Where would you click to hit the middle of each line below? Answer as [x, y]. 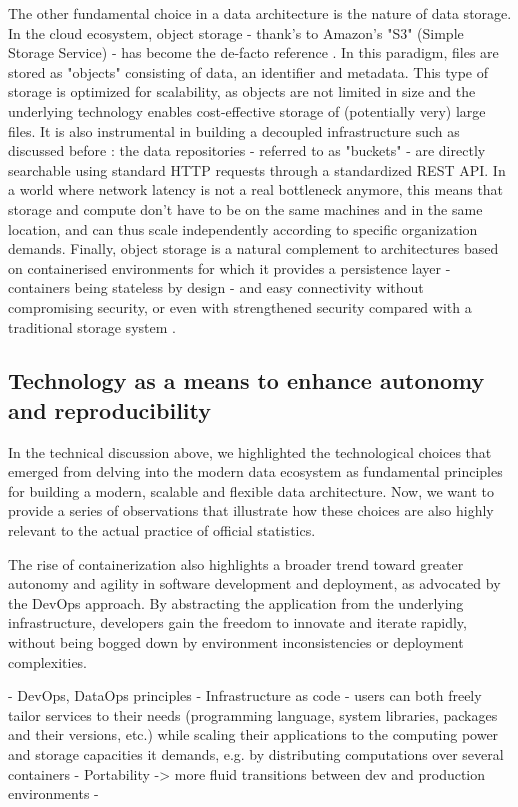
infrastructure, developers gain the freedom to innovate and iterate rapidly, [237, 622]
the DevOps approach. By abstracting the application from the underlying [236, 602]
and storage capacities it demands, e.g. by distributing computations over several [256, 754]
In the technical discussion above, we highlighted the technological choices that [250, 451]
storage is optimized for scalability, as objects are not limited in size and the [242, 91]
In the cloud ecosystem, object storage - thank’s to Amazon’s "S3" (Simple [236, 32]
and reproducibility [110, 409]
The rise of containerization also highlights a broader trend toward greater [236, 563]
